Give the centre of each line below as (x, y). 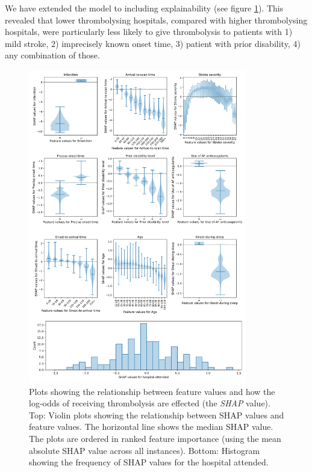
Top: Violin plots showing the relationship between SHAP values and (157, 415)
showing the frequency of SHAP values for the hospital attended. (149, 462)
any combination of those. (52, 55)
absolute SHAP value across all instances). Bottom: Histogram (145, 450)
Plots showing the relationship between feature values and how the (152, 391)
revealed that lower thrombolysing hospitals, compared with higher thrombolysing (156, 20)
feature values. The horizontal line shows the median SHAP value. (151, 427)
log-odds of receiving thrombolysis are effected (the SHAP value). (150, 403)
